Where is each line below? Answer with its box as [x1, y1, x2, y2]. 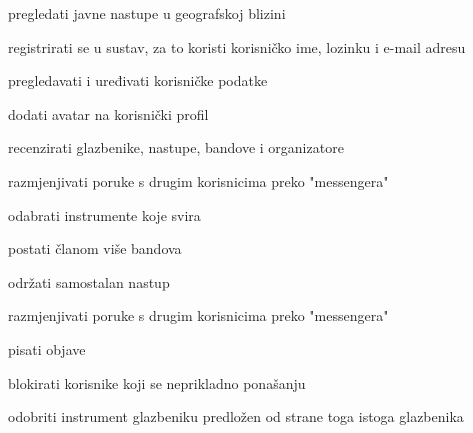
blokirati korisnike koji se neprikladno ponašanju [8, 372, 306, 393]
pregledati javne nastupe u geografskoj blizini [8, 3, 286, 23]
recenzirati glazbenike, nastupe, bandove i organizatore [8, 137, 344, 158]
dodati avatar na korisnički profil [8, 103, 209, 124]
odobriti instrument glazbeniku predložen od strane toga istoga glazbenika [8, 406, 464, 427]
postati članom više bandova [8, 238, 182, 259]
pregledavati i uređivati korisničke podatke [8, 70, 268, 91]
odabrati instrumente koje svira [8, 204, 201, 225]
